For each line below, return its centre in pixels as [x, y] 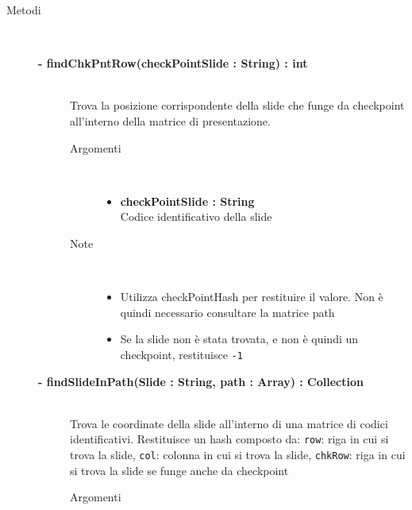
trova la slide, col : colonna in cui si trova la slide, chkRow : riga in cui [238, 454]
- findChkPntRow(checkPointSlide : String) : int [173, 63]
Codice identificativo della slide [196, 216]
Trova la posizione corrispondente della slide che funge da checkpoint [237, 105]
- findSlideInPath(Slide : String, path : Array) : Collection [201, 381]
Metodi [24, 10]
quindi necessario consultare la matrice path [227, 312]
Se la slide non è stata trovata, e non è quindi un [239, 339]
